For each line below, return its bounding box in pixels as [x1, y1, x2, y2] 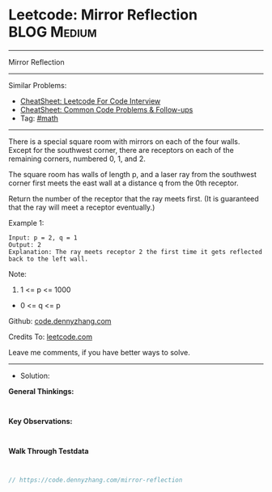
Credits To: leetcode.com [8, 332, 93, 341]
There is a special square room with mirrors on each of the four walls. [8, 136, 240, 146]
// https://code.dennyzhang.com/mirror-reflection [8, 476, 183, 484]
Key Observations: [8, 416, 73, 426]
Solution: [19, 371, 50, 380]
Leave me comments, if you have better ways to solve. [8, 347, 190, 357]
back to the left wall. [8, 255, 89, 263]
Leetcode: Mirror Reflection [8, 6, 198, 24]
